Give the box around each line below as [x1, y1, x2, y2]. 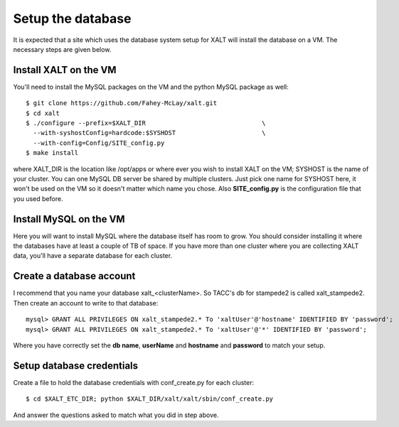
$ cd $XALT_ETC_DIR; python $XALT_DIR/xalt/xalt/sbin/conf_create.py [26, 395, 274, 403]
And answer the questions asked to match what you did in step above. [13, 411, 219, 419]
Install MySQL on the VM [13, 213, 125, 225]
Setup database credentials [13, 360, 139, 372]
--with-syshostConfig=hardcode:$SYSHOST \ [33, 129, 266, 137]
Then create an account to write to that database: [13, 298, 159, 307]
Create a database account [13, 270, 136, 282]
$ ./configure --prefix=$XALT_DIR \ [26, 119, 266, 127]
